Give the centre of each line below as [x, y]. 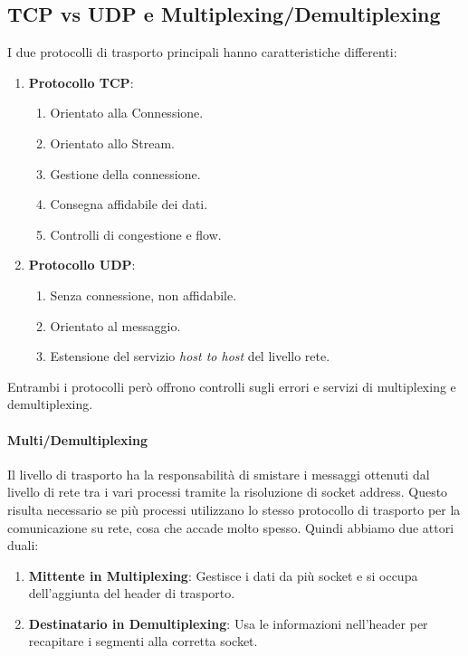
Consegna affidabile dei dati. [129, 204]
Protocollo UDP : [82, 265]
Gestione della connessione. [125, 173]
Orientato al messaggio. [115, 325]
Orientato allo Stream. [112, 143]
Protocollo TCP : [81, 82]
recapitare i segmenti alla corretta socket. [143, 641]
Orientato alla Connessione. [127, 113]
